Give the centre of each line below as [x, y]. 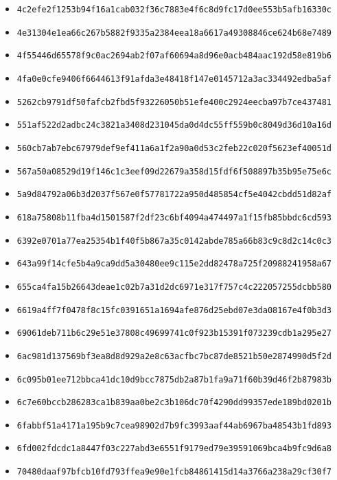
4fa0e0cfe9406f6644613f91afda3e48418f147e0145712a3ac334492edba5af [174, 79]
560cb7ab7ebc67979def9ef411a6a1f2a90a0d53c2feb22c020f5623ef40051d [174, 148]
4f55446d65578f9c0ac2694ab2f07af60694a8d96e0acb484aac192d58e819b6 [174, 56]
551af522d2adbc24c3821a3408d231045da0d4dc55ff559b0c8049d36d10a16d [174, 125]
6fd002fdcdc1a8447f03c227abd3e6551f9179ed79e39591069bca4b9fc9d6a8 [174, 449]
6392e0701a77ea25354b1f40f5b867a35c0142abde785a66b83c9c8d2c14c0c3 [174, 241]
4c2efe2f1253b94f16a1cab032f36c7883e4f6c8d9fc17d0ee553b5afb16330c [174, 10]
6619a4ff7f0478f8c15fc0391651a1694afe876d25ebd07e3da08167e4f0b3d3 [174, 310]
